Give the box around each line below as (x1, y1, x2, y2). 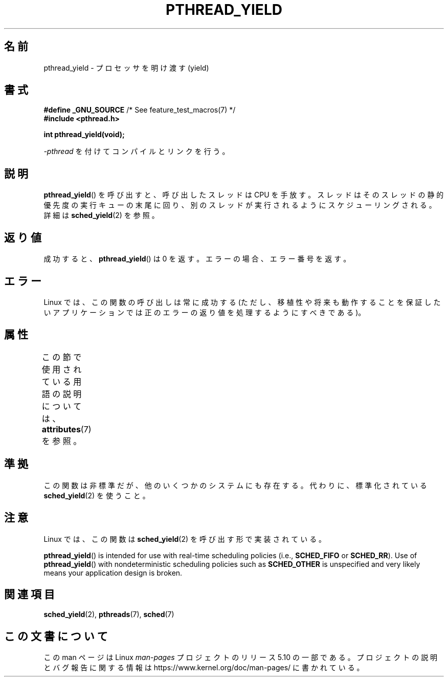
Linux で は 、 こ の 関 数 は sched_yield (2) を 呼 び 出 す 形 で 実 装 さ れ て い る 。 (43, 534, 326, 543)
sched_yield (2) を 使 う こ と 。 (43, 491, 150, 500)
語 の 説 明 (41, 388, 82, 399)
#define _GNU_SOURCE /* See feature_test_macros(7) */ (43, 105, 236, 115)
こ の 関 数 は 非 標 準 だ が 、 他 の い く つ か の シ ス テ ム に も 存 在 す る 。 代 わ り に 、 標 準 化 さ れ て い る (43, 480, 427, 490)
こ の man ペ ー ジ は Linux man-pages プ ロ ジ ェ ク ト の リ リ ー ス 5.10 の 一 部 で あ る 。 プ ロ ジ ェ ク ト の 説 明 (43, 653, 438, 662)
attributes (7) (41, 424, 92, 434)
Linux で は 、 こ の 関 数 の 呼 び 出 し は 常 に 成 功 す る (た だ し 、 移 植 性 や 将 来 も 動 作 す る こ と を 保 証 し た (43, 297, 441, 306)
